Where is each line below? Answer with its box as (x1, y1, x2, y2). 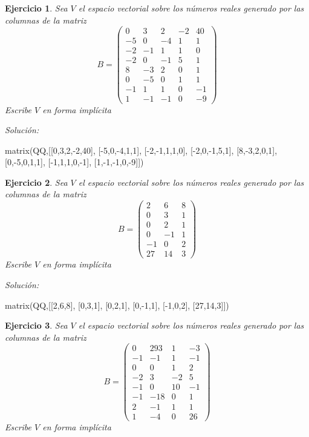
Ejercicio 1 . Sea (5, 2, 68, 14)
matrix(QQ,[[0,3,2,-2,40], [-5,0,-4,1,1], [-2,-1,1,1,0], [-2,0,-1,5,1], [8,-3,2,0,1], (5, 143, 278, 156)
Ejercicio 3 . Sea (5, 319, 68, 332)
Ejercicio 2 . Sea (5, 176, 68, 188)
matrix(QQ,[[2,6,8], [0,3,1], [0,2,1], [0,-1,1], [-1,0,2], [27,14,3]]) (5, 298, 229, 311)
